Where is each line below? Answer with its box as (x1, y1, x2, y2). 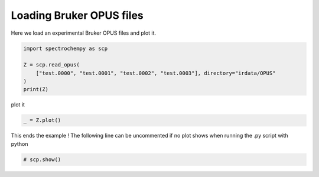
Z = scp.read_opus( (23, 62, 80, 68)
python (11, 140, 28, 147)
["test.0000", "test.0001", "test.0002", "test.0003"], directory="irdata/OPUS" (35, 69, 276, 76)
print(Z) (23, 86, 49, 93)
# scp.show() (23, 156, 61, 163)
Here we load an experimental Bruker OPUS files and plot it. (11, 29, 157, 36)
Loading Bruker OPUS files (11, 9, 144, 22)
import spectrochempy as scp (23, 45, 108, 52)
